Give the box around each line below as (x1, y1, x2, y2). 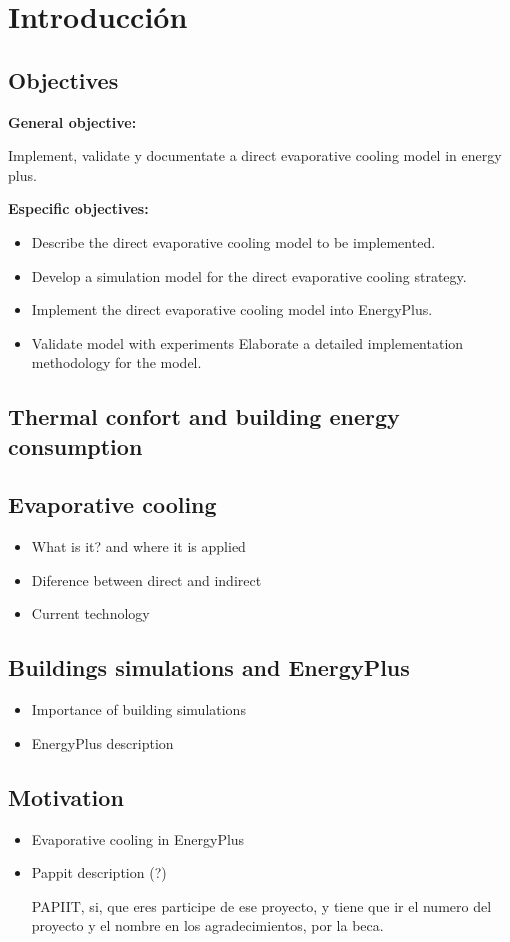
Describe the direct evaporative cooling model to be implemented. (31, 231, 436, 252)
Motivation (8, 781, 124, 812)
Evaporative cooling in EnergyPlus (31, 828, 245, 849)
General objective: (8, 111, 137, 132)
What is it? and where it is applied (31, 536, 246, 557)
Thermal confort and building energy (8, 401, 400, 432)
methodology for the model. (31, 352, 202, 373)
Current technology (31, 603, 150, 624)
